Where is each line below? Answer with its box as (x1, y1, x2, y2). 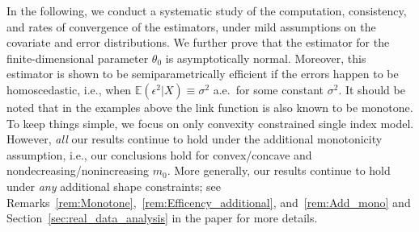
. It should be (338, 81, 405, 97)
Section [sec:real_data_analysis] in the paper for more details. (6, 209, 318, 226)
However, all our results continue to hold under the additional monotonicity (6, 130, 383, 147)
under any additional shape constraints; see (6, 177, 221, 194)
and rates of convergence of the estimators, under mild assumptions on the (6, 18, 376, 35)
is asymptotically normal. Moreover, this (165, 49, 366, 66)
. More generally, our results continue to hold (167, 162, 391, 179)
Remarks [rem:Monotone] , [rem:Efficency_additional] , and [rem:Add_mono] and (6, 193, 411, 210)
